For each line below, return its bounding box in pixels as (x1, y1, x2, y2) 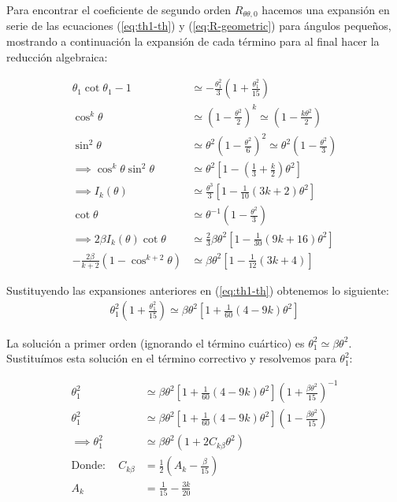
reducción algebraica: (6, 48, 108, 65)
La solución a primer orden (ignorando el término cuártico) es (6, 334, 305, 351)
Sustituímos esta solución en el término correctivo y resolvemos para (6, 350, 336, 366)
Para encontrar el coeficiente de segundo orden (6, 2, 232, 17)
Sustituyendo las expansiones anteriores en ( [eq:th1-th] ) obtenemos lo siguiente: (6, 281, 389, 298)
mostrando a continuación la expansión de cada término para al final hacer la (6, 33, 380, 50)
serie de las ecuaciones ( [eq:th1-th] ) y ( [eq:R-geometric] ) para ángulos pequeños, (6, 17, 391, 34)
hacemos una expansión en (262, 2, 390, 17)
